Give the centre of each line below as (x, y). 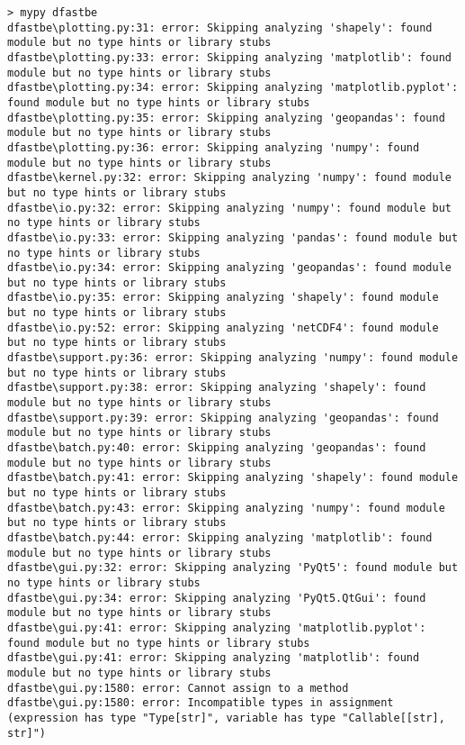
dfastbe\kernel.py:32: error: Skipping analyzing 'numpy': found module (229, 178)
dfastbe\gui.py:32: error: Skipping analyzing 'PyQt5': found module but (233, 568)
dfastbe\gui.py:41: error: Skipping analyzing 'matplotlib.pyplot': (217, 627)
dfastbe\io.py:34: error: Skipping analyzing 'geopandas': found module (229, 268)
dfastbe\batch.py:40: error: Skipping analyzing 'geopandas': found (217, 448)
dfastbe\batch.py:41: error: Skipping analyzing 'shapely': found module (233, 478)
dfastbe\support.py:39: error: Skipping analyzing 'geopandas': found (223, 418)
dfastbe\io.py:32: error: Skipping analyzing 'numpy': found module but (229, 208)
